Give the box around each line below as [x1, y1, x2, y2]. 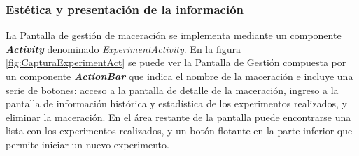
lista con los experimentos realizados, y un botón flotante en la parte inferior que [6, 123, 353, 138]
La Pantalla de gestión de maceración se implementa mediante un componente [6, 28, 342, 42]
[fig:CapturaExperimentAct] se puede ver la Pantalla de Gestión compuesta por [6, 55, 346, 70]
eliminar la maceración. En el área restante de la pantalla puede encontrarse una [6, 109, 351, 124]
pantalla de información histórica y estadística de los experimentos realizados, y [6, 96, 347, 111]
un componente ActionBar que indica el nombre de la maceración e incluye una [6, 69, 353, 83]
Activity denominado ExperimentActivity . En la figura [6, 41, 241, 56]
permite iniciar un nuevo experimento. [6, 136, 169, 151]
